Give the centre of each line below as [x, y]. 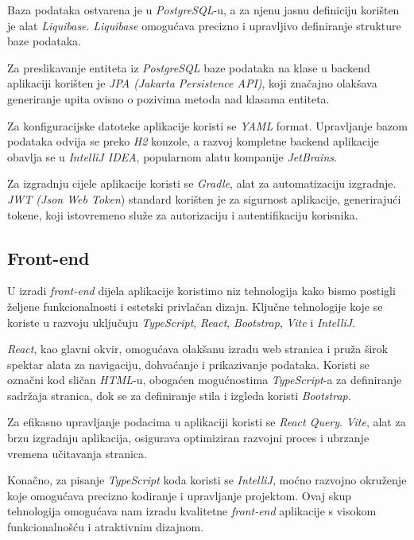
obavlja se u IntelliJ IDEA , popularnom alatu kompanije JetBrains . [172, 156]
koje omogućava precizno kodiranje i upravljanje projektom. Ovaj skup [180, 495]
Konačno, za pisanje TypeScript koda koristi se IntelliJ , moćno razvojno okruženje [207, 480]
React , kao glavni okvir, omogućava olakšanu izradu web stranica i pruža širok [198, 349]
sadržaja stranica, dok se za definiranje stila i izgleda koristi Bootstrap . [179, 395]
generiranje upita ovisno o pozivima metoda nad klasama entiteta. [168, 98]
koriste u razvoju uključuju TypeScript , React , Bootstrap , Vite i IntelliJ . [182, 322]
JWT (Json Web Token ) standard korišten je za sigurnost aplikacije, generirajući [204, 198]
